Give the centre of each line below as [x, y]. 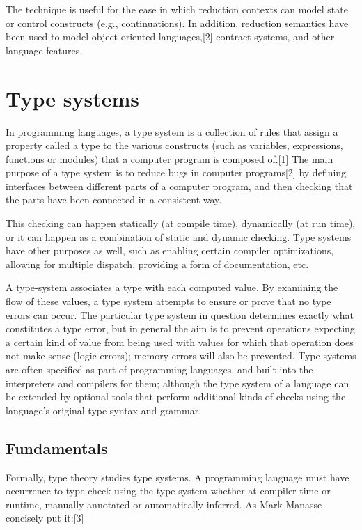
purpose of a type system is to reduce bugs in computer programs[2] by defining [176, 172]
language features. [44, 50]
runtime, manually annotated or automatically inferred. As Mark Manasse [164, 504]
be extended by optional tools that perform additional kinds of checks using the [176, 397]
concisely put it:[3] [45, 518]
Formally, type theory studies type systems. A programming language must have [178, 477]
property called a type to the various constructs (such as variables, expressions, [174, 145]
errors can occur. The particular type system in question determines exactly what [180, 314]
